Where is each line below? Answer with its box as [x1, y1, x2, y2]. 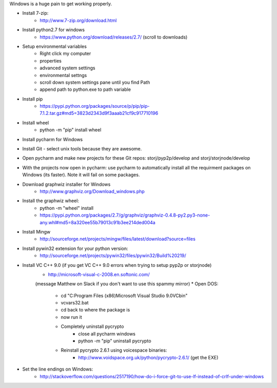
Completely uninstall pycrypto [61, 323, 124, 329]
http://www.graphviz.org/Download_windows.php [39, 188, 145, 195]
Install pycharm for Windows [22, 136, 83, 142]
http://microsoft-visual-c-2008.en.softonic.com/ [48, 271, 150, 277]
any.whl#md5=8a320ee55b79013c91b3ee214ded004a [39, 219, 156, 225]
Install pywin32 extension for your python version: [22, 245, 128, 251]
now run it [61, 314, 82, 320]
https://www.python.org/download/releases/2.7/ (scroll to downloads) [39, 34, 188, 40]
